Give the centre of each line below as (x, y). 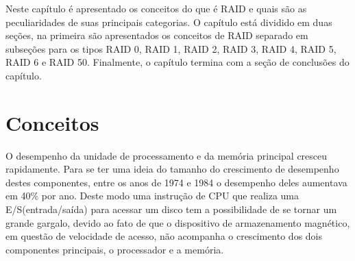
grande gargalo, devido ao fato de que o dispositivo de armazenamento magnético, (178, 222)
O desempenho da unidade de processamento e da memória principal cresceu (167, 155)
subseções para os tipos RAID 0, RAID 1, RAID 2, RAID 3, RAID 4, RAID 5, (171, 48)
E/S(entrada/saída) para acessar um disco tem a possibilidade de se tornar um (171, 209)
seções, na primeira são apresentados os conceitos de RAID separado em (157, 35)
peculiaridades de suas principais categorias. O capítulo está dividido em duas (169, 22)
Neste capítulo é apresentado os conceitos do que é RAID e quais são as (156, 8)
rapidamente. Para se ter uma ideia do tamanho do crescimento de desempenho (172, 169)
